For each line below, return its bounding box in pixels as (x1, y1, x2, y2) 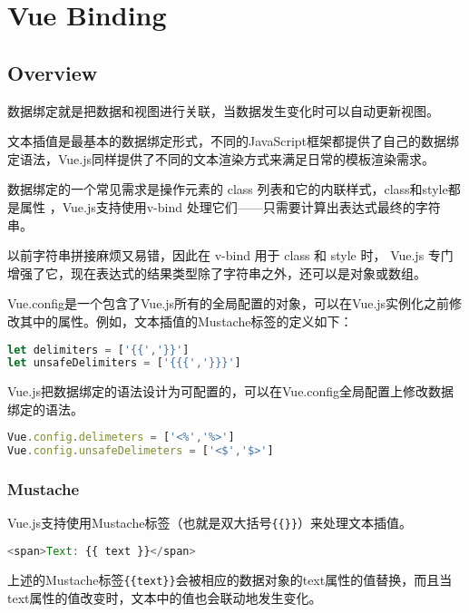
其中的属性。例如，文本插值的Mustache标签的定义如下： (19, 311, 353, 330)
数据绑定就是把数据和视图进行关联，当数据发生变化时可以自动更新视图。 (7, 101, 439, 120)
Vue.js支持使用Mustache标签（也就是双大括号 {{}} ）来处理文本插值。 (7, 513, 413, 532)
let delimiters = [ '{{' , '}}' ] (7, 343, 190, 356)
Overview (7, 58, 98, 86)
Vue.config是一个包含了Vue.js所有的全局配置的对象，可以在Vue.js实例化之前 (7, 294, 450, 313)
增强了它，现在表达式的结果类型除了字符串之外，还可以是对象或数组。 (7, 263, 426, 282)
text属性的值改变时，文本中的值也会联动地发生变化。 (7, 588, 322, 607)
